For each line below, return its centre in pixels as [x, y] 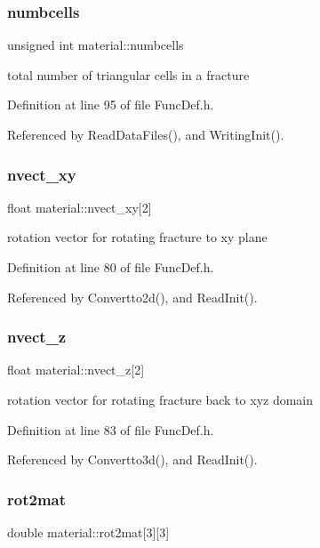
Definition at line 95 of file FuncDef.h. [111, 105]
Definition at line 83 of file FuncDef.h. [111, 429]
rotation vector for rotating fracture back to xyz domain [160, 399]
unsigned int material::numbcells [96, 45]
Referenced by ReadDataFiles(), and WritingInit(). [146, 134]
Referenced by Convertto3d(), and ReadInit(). [132, 459]
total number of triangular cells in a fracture [128, 74]
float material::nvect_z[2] [76, 370]
